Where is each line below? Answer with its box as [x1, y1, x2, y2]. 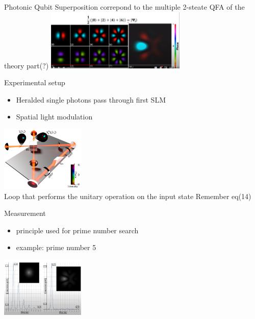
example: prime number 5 [16, 242, 96, 253]
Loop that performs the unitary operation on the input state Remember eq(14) [4, 190, 251, 201]
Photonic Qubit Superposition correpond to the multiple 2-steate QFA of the [4, 2, 245, 12]
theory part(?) [4, 60, 49, 70]
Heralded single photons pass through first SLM [16, 94, 166, 105]
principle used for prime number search [16, 225, 139, 235]
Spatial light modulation [16, 111, 93, 122]
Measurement [4, 208, 46, 218]
